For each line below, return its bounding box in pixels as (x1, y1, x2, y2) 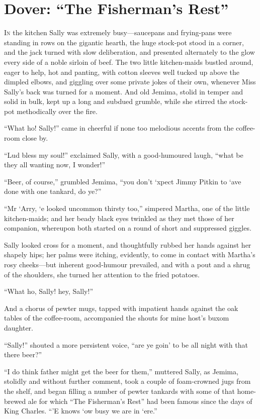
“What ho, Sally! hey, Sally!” (4, 286, 93, 296)
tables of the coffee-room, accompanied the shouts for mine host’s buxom (4, 312, 229, 323)
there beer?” (4, 349, 42, 360)
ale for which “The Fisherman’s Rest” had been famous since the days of (28, 395, 252, 406)
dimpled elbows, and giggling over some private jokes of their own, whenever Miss (4, 76, 256, 87)
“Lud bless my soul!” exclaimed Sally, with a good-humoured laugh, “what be (4, 149, 243, 160)
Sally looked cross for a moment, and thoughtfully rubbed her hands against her (4, 239, 251, 250)
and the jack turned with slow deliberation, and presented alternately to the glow (4, 47, 255, 57)
